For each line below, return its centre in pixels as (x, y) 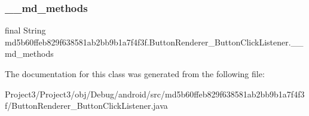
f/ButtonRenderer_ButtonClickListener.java (86, 106)
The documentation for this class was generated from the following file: (135, 74)
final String (25, 30)
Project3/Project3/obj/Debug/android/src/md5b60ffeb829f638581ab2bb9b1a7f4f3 (155, 94)
